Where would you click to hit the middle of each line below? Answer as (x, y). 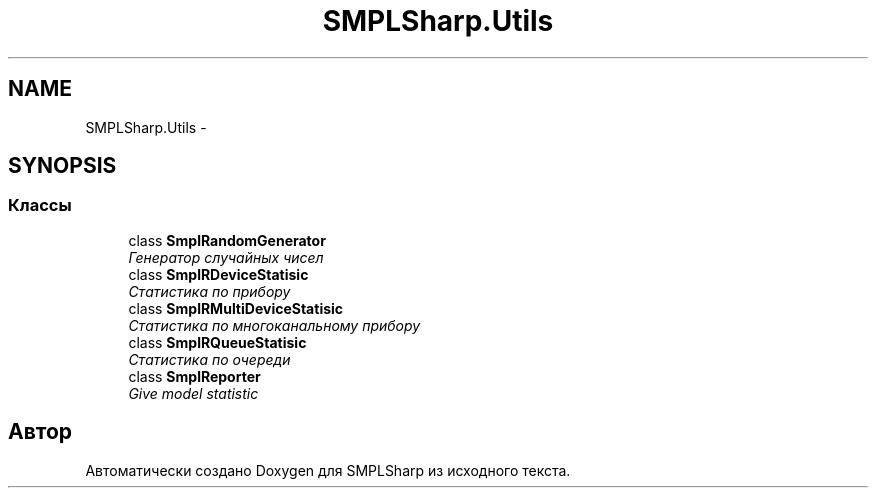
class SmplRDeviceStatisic (218, 274)
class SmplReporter (194, 376)
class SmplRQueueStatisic (217, 342)
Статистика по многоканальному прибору (274, 325)
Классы (40, 205)
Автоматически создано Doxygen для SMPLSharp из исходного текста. (328, 470)
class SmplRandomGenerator (227, 240)
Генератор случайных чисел (226, 257)
